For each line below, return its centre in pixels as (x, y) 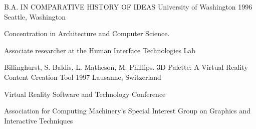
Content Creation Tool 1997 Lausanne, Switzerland (83, 77)
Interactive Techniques (39, 120)
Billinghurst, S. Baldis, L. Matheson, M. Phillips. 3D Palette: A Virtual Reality (126, 67)
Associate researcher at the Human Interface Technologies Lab (100, 50)
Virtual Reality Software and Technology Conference (85, 94)
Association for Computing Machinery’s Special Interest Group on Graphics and (127, 111)
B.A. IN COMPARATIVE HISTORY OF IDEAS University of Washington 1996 (128, 7)
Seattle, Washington (35, 16)
